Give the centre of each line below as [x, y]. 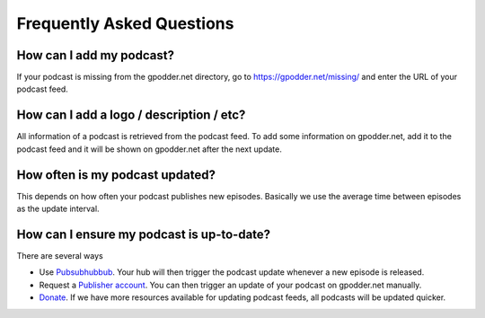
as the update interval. [58, 209]
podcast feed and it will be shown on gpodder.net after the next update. [149, 149]
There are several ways [60, 255]
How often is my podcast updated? [116, 175]
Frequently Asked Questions [125, 23]
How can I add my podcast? [96, 55]
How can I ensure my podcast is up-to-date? [144, 234]
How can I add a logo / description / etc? [131, 115]
